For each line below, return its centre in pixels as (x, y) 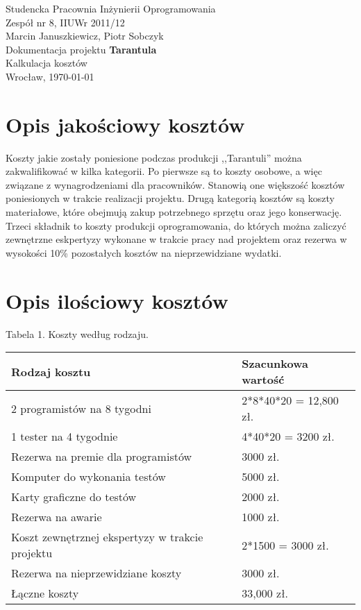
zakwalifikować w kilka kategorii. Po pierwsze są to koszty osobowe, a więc (164, 171)
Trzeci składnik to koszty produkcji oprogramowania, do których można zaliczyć (176, 225)
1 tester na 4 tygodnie (65, 437)
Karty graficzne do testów (74, 497)
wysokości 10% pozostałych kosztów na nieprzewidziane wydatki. (144, 252)
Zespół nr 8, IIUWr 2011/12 (65, 22)
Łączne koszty (45, 593)
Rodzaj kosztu (51, 371)
